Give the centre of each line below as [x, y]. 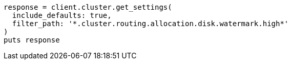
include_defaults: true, [62, 15]
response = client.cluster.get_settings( [88, 7]
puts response [32, 40]
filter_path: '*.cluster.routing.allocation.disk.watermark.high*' [150, 24]
